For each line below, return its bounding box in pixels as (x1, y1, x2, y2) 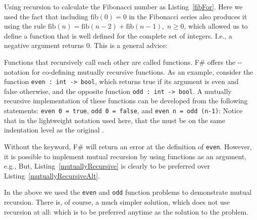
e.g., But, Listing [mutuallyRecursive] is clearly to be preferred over (4, 161, 210, 171)
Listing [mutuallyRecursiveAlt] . (4, 170, 100, 180)
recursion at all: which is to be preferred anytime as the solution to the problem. (4, 206, 249, 217)
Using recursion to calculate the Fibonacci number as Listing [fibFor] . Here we (4, 1, 243, 11)
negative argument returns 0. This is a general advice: (4, 40, 168, 50)
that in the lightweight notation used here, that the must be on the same (4, 115, 225, 125)
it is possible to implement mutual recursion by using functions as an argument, (4, 151, 247, 161)
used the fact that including (4, 11, 89, 21)
